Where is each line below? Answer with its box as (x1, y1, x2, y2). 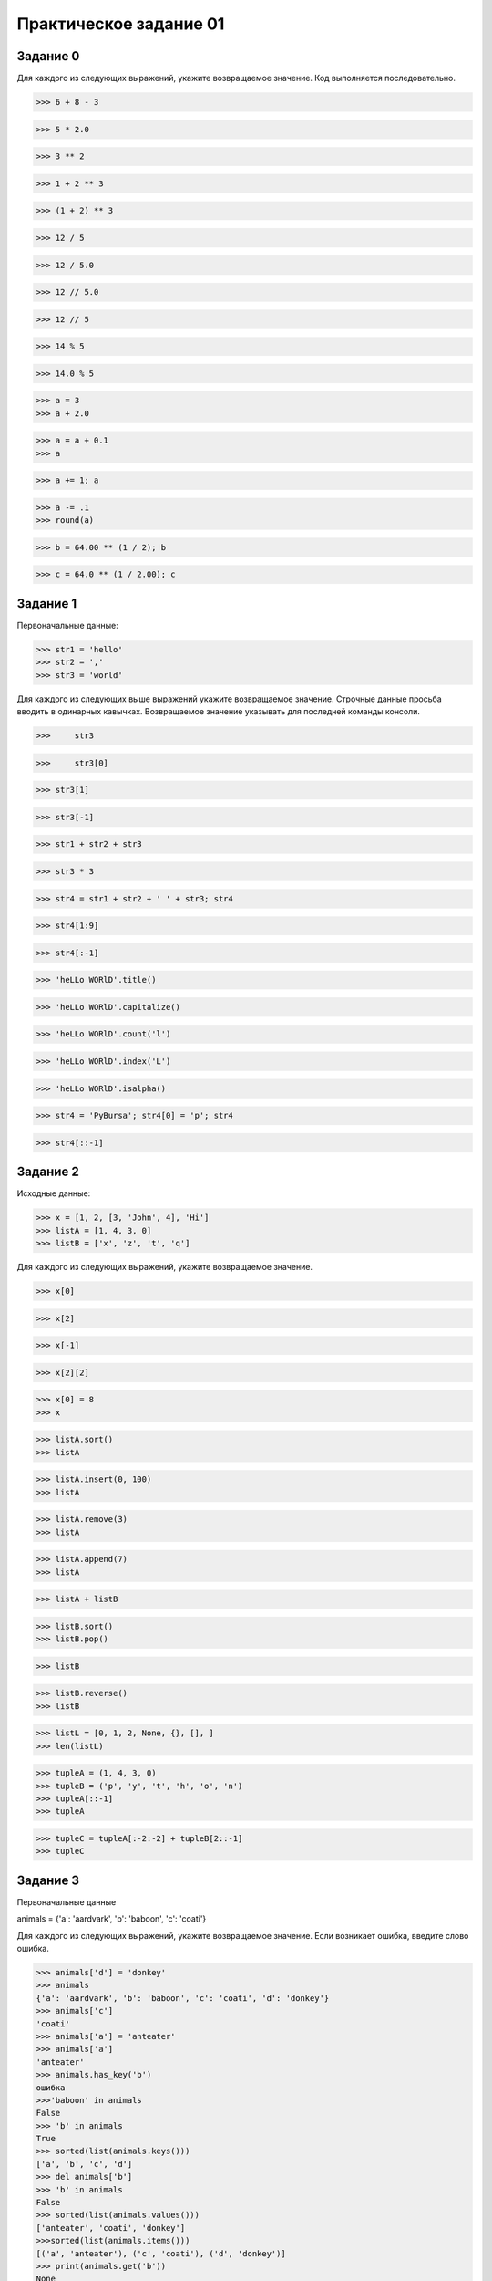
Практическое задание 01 (16, 14, 225, 34)
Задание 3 (16, 1872, 79, 1888)
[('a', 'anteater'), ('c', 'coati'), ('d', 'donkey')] (36, 2248, 286, 2258)
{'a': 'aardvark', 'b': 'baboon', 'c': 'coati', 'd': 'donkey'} (36, 1993, 330, 2003)
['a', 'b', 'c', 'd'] (36, 2159, 133, 2169)
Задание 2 (16, 1164, 79, 1180)
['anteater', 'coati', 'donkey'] (36, 2223, 186, 2233)
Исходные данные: (16, 1188, 91, 1199)
